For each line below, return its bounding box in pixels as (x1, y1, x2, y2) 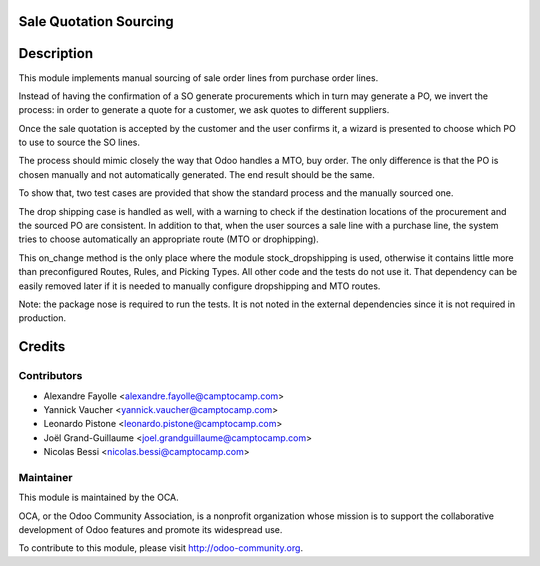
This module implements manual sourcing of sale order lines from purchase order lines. (18, 71, 379, 84)
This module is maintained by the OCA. (18, 491, 179, 504)
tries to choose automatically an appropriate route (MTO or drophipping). (18, 233, 319, 245)
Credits (18, 338, 66, 355)
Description (18, 45, 94, 62)
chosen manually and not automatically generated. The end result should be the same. (18, 168, 375, 180)
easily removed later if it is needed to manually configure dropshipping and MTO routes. (18, 280, 381, 292)
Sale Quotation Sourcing (18, 13, 174, 30)
